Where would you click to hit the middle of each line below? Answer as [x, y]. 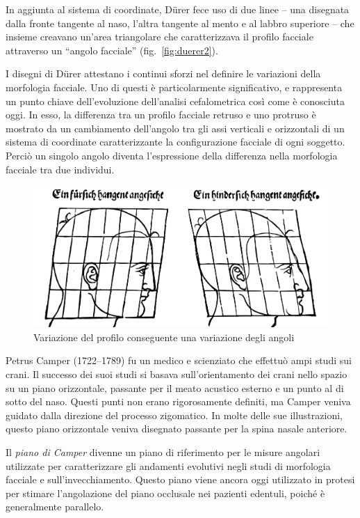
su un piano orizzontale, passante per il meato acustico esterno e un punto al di [175, 387]
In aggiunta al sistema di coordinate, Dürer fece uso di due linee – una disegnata [178, 9]
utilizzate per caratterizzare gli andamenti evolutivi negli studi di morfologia [168, 465]
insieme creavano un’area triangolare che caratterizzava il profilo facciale [159, 37]
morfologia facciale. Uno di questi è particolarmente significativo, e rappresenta [174, 87]
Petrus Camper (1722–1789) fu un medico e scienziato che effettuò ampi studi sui [179, 360]
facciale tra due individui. [60, 169]
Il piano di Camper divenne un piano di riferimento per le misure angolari [163, 452]
